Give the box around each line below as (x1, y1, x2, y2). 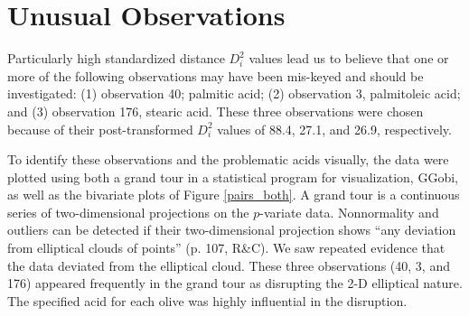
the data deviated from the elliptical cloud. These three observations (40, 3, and (7, 256, 450, 274)
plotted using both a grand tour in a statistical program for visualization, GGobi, (7, 167, 458, 186)
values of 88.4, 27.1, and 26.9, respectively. (217, 119, 452, 138)
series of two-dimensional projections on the (7, 202, 249, 221)
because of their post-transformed (7, 119, 193, 138)
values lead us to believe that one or (249, 49, 449, 68)
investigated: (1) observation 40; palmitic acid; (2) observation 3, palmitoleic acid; (7, 84, 461, 103)
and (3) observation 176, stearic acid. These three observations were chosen (7, 101, 424, 120)
